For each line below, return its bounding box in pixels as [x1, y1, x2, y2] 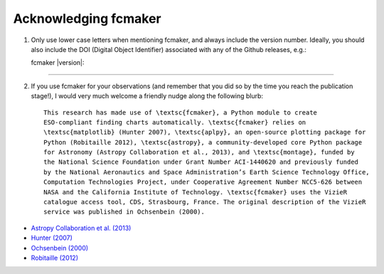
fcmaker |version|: [31, 58, 85, 67]
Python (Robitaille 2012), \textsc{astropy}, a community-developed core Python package [43, 138, 363, 146]
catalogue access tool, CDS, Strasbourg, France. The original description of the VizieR [43, 198, 366, 206]
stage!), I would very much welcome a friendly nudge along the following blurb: [31, 92, 263, 100]
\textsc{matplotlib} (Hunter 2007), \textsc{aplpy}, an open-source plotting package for [43, 128, 366, 137]
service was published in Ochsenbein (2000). [43, 208, 206, 216]
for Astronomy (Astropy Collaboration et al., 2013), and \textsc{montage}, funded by [43, 148, 355, 157]
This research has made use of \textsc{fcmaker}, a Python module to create [43, 108, 318, 117]
